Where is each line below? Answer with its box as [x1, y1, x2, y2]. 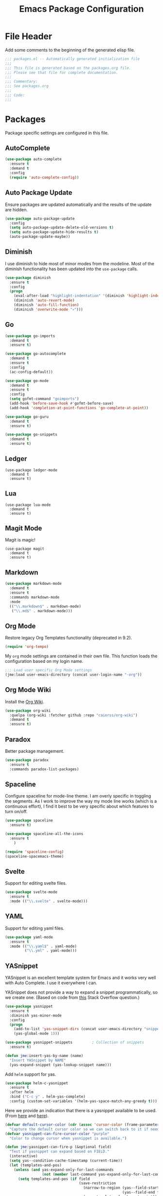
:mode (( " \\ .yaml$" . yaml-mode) [9, 944, 77, 949]
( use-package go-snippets [5, 432, 57, 437]
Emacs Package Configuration [19, 3, 144, 15]
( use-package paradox [5, 757, 49, 762]
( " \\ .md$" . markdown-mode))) [11, 608, 73, 613]
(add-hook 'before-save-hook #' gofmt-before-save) [9, 401, 114, 406]
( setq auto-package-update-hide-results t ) [9, 230, 98, 235]
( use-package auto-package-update [5, 216, 75, 221]
